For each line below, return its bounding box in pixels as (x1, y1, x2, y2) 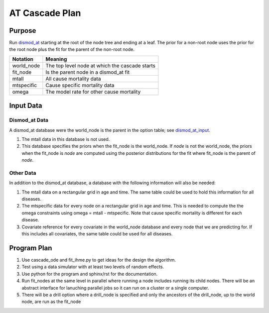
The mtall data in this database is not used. (21, 136, 110, 142)
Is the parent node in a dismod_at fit (45, 69, 130, 76)
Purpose (9, 26, 36, 35)
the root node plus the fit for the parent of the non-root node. (9, 46, 134, 52)
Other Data (9, 169, 36, 176)
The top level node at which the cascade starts (45, 62, 156, 69)
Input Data (9, 102, 42, 110)
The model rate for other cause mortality (45, 88, 141, 95)
